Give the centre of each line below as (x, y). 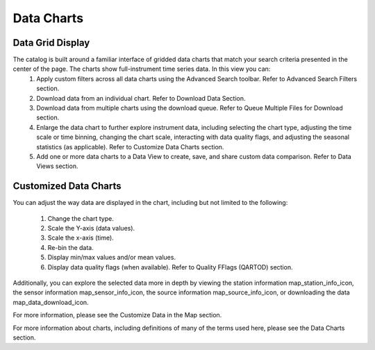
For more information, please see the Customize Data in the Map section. (117, 315)
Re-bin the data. (70, 247)
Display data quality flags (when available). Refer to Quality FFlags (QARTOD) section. (170, 267)
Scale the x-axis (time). (81, 238)
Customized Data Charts (67, 186)
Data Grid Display (51, 43)
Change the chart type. (81, 218)
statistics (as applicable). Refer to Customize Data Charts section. (130, 147)
